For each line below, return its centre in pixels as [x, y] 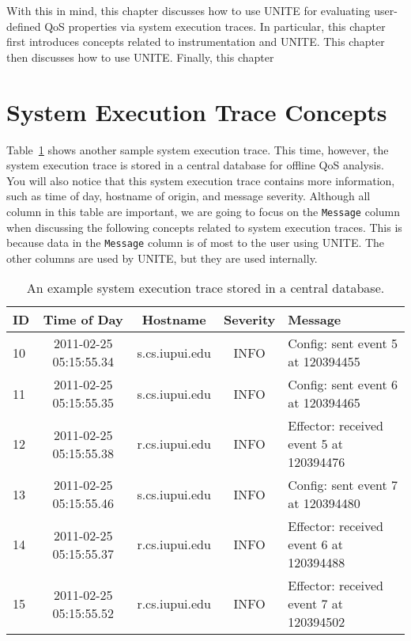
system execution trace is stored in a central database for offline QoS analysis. [195, 165]
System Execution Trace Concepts [197, 111]
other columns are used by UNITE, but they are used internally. [162, 258]
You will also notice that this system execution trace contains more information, [201, 180]
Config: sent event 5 [343, 343]
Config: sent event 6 [343, 385]
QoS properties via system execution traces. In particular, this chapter [215, 26]
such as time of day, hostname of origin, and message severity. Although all [189, 196]
